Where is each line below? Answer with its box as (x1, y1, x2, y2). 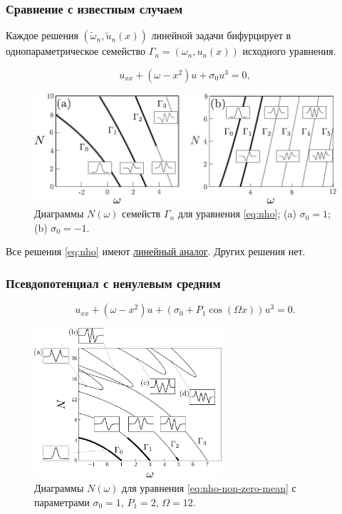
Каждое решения (6, 28, 78, 43)
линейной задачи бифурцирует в (151, 28, 291, 43)
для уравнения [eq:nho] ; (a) (177, 206, 296, 221)
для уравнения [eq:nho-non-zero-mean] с (122, 480, 296, 495)
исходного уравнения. (242, 43, 336, 58)
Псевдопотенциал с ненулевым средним (6, 274, 221, 292)
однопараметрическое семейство (6, 43, 145, 58)
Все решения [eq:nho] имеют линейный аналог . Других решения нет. (6, 244, 306, 259)
